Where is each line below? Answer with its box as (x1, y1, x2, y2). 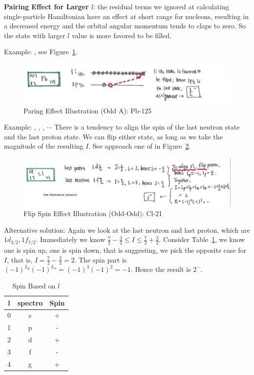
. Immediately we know (36, 234, 106, 244)
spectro (18, 297, 43, 308)
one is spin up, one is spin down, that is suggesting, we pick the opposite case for (4, 244, 247, 255)
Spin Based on (12, 280, 56, 290)
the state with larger (4, 30, 65, 40)
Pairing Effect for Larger (4, 1, 89, 11)
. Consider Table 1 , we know (159, 234, 245, 244)
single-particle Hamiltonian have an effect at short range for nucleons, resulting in (4, 11, 249, 21)
